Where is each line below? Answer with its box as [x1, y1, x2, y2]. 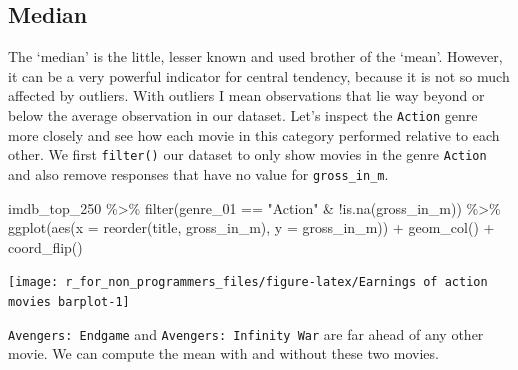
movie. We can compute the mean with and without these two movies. [8, 343, 439, 364]
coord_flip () [8, 236, 83, 257]
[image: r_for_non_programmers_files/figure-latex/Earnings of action [8, 275, 488, 290]
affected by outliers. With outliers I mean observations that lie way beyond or [8, 85, 485, 106]
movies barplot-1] [8, 294, 130, 309]
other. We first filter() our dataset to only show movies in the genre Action [8, 144, 487, 165]
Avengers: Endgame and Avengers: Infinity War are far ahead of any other [8, 323, 484, 344]
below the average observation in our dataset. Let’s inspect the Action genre [8, 104, 478, 125]
